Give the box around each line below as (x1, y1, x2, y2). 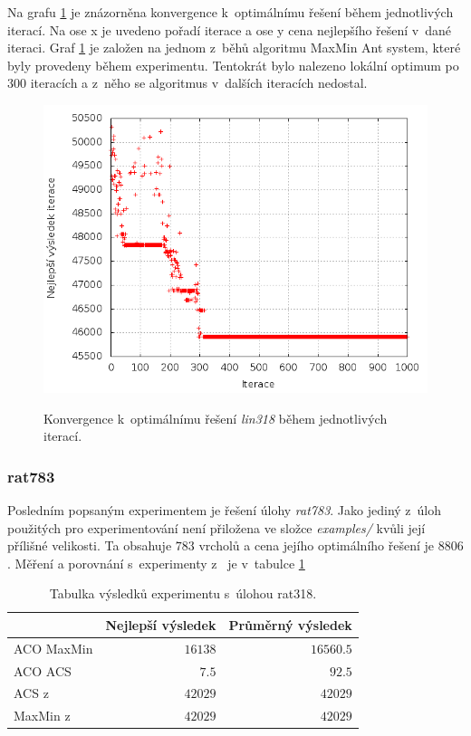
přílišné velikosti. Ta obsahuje (7, 536, 172, 555)
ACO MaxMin (14, 638, 93, 657)
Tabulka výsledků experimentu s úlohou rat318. (49, 584, 317, 603)
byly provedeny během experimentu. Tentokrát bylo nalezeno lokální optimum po (7, 55, 459, 74)
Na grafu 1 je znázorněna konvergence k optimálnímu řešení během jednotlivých (7, 3, 454, 21)
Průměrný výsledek (228, 615, 352, 634)
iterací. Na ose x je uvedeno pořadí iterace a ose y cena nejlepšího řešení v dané (7, 20, 452, 39)
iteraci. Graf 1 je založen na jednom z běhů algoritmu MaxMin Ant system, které (7, 38, 461, 57)
